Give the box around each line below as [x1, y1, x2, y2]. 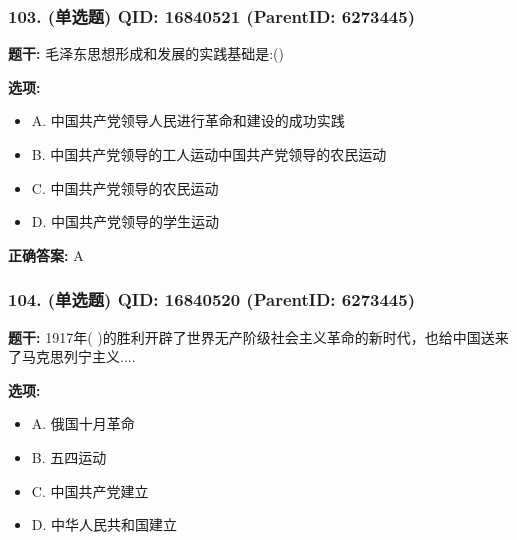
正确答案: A [8, 244, 84, 265]
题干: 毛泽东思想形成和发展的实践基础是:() [8, 43, 284, 64]
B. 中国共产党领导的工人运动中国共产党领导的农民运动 [31, 144, 387, 164]
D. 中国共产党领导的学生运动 [31, 211, 220, 232]
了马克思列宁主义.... [8, 346, 136, 367]
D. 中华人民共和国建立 [31, 514, 178, 535]
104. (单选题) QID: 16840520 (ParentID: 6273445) [8, 287, 415, 312]
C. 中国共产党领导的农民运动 [31, 177, 219, 198]
